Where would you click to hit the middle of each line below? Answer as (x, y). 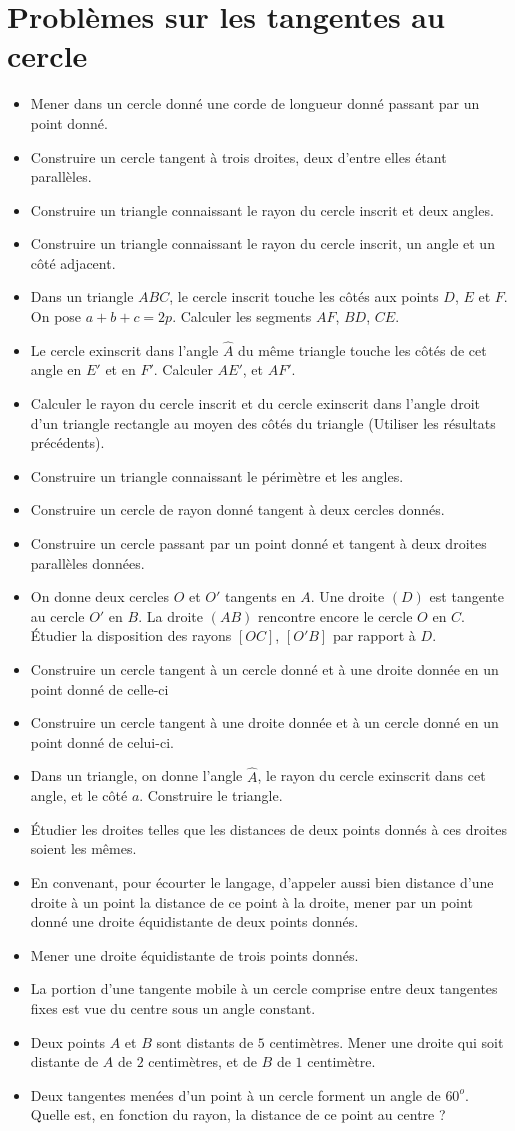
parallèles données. (87, 562)
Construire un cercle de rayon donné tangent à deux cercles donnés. (237, 509)
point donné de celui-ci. (102, 741)
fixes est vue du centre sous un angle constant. (173, 1007)
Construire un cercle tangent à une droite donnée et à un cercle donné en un (264, 722)
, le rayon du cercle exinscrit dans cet (371, 775)
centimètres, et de (202, 1061)
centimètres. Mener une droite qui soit (386, 1041)
